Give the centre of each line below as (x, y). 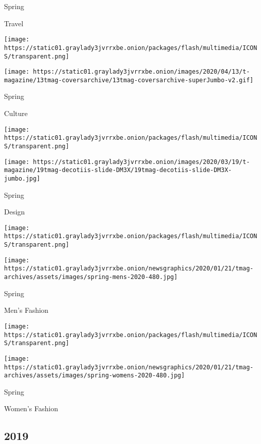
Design (15, 212)
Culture (16, 113)
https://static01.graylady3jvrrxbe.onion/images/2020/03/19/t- (141, 162)
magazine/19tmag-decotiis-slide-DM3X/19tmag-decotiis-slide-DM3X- (118, 170)
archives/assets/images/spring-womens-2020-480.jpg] (94, 376)
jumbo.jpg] (22, 178)
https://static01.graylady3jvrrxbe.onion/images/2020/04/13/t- (141, 72)
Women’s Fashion (31, 408)
